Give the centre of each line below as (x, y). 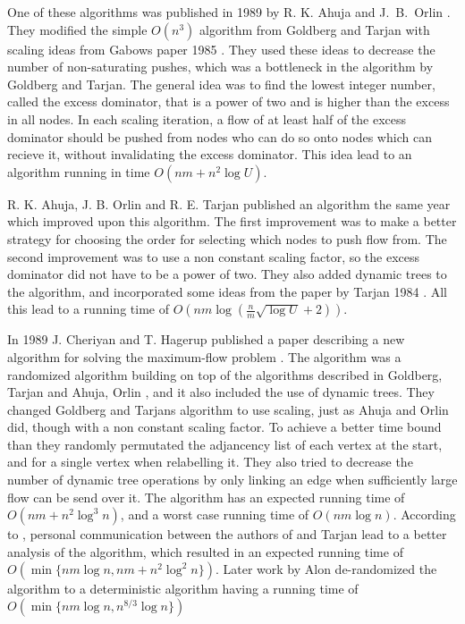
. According (424, 514)
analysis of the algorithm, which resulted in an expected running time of (205, 551)
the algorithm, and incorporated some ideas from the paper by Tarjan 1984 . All (227, 291)
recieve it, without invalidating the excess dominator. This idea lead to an (210, 154)
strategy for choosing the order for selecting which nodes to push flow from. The (227, 238)
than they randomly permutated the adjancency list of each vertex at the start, (225, 444)
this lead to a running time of (88, 309)
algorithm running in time (79, 171)
